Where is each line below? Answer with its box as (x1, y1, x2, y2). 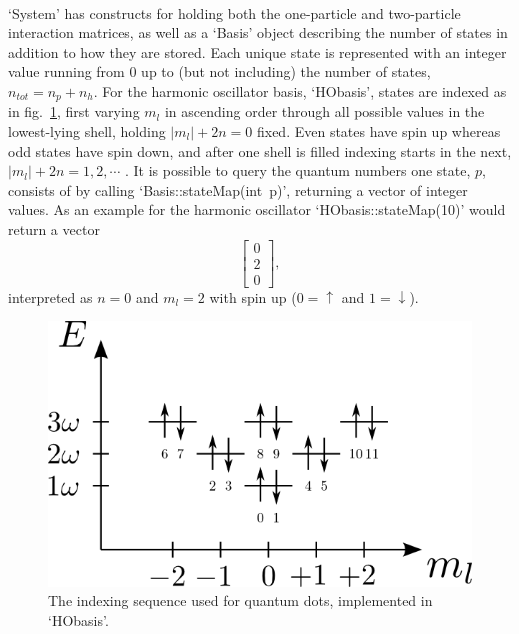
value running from (8, 61, 125, 82)
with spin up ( (209, 286, 297, 307)
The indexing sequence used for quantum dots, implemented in (48, 590, 433, 611)
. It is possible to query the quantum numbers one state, (124, 160, 471, 181)
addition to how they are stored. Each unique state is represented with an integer (8, 41, 507, 62)
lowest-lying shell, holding (8, 121, 166, 142)
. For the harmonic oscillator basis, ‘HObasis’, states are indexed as (93, 80, 507, 101)
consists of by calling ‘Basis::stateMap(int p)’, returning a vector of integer (8, 179, 468, 200)
